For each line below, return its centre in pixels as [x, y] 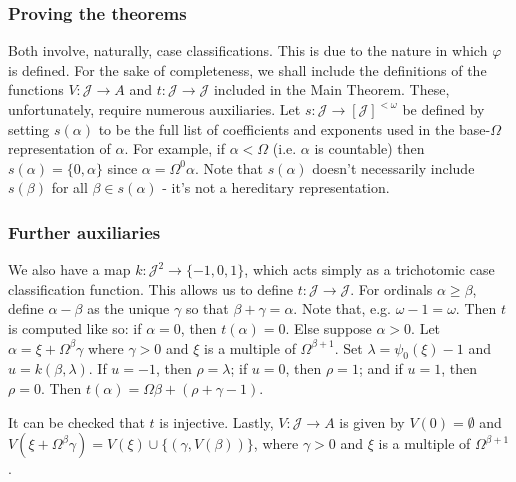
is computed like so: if [75, 327]
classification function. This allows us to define [151, 288]
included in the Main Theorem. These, [331, 89]
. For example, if [175, 148]
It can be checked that [76, 421]
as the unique [128, 308]
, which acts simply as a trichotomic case [369, 269]
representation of [59, 148]
